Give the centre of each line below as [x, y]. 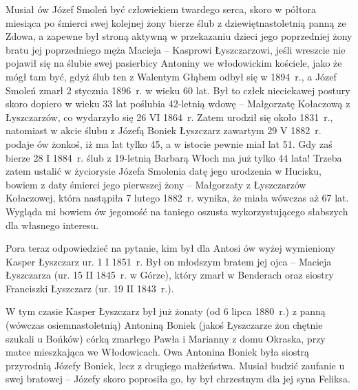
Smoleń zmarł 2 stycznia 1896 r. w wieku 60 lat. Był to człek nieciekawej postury [178, 90]
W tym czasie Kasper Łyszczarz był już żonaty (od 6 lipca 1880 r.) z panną [166, 311]
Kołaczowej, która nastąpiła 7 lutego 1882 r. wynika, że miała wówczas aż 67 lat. [177, 198]
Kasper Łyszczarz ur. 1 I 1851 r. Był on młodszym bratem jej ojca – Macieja [169, 261]
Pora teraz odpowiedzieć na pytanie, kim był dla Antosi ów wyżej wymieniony [171, 248]
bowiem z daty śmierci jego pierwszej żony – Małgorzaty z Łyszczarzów [156, 184]
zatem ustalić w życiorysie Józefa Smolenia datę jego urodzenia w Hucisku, [164, 171]
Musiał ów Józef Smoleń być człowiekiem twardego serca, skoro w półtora [161, 9]
